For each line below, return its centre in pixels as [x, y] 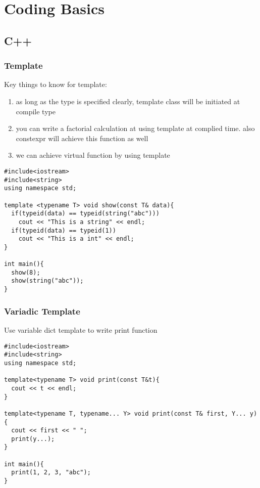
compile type [36, 111]
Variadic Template [42, 311]
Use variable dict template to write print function [81, 330]
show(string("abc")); [47, 281]
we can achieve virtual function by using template [93, 155]
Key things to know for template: [56, 84]
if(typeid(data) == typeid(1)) [64, 230]
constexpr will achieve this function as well [82, 138]
